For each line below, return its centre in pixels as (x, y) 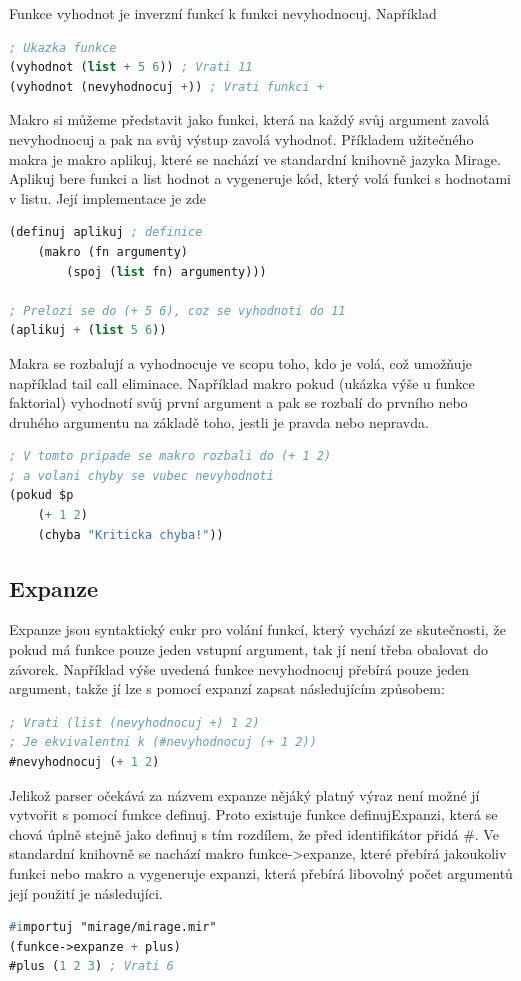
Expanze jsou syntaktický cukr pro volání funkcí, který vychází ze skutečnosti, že (257, 629)
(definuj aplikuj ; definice (106, 232)
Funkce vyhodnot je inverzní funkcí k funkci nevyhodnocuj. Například (223, 13)
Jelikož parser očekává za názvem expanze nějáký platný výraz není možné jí (244, 794)
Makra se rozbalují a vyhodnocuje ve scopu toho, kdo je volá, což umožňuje (241, 362)
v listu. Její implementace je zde (108, 197)
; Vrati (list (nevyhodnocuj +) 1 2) (134, 722)
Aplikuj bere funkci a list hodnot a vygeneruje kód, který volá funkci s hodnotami (260, 178)
